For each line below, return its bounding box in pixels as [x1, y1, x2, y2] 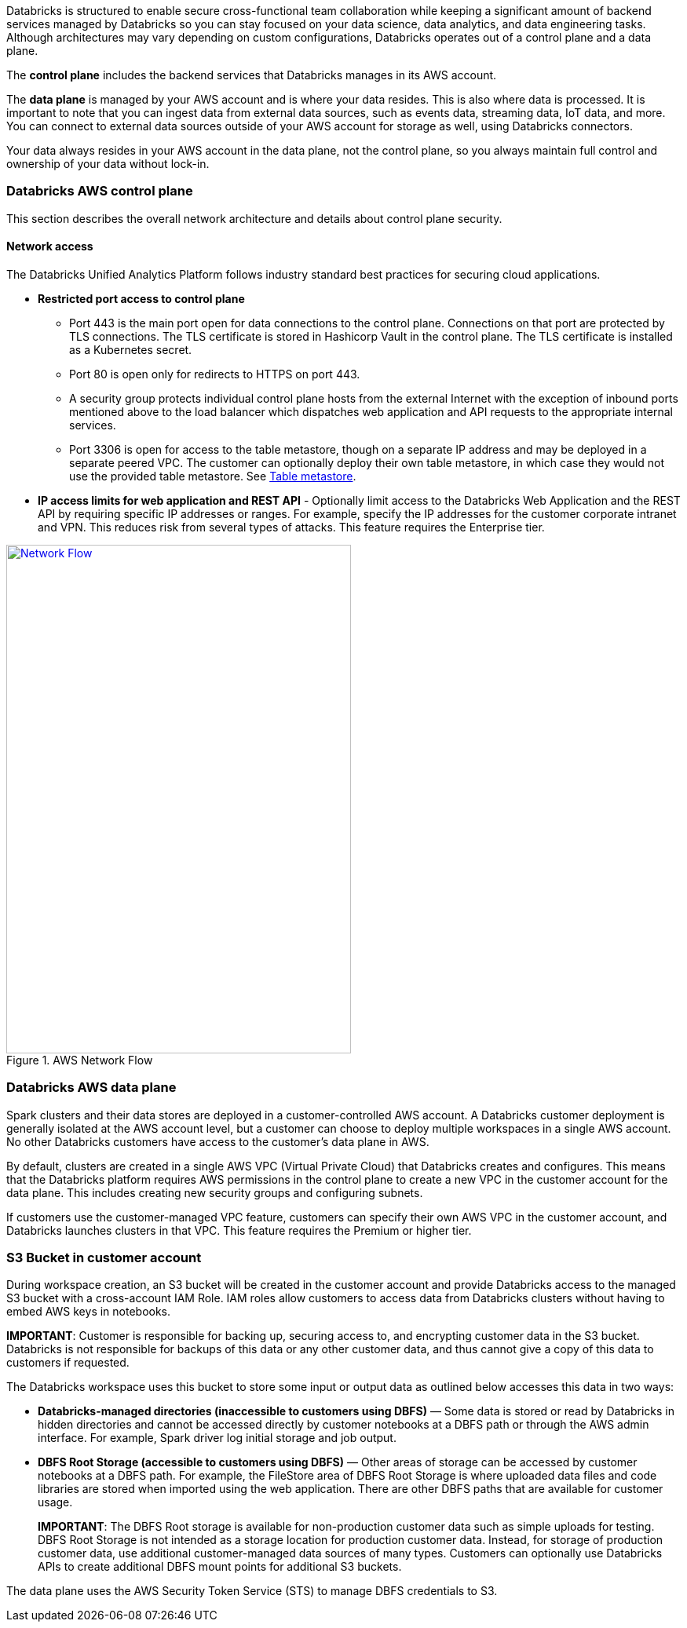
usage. [38, 1495, 73, 1509]
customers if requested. [6, 1356, 130, 1370]
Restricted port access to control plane [38, 291, 245, 305]
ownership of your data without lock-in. [6, 157, 210, 170]
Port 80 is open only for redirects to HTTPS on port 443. [69, 367, 360, 381]
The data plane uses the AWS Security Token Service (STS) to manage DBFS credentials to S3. [6, 1584, 498, 1598]
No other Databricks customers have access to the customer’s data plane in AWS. [6, 1134, 429, 1148]
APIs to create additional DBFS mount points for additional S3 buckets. [38, 1560, 402, 1574]
